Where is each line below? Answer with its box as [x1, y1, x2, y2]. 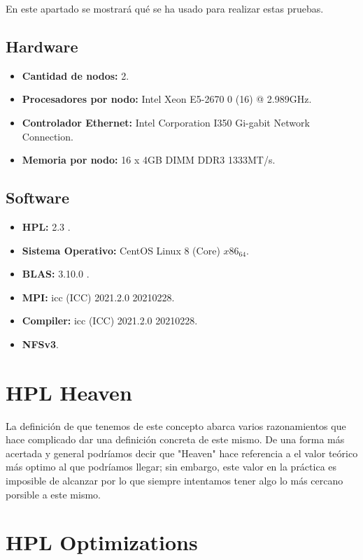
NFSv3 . [22, 336, 59, 351]
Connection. [22, 129, 73, 143]
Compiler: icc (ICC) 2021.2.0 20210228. [22, 313, 198, 328]
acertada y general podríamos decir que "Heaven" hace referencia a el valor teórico [6, 445, 358, 460]
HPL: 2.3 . [22, 219, 71, 234]
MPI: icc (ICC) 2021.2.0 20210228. [22, 289, 175, 304]
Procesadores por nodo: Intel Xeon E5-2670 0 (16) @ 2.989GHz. [22, 92, 312, 106]
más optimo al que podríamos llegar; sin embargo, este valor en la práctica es [6, 459, 337, 474]
